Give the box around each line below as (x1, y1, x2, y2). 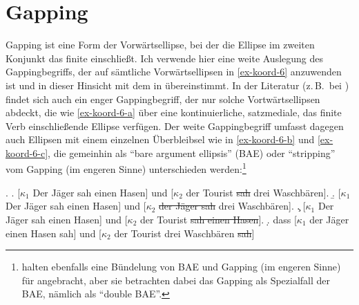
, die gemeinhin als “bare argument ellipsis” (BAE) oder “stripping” (48, 145, 336, 160)
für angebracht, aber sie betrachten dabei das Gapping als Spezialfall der (21, 272, 331, 287)
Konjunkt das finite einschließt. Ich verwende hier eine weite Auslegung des (6, 50, 324, 65)
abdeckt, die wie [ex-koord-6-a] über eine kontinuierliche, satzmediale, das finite (6, 105, 342, 120)
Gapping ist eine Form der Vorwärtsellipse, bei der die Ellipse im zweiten (6, 37, 315, 52)
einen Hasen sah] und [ (6, 225, 101, 240)
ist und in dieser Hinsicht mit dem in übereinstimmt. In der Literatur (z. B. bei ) (6, 77, 349, 92)
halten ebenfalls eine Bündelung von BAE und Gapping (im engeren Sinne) (21, 259, 341, 274)
